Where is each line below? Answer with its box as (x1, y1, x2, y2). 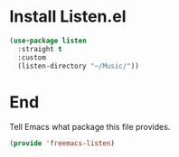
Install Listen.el (9, 6, 127, 27)
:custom (17, 52, 47, 62)
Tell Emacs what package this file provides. (9, 122, 171, 133)
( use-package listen (9, 36, 88, 45)
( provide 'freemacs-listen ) (9, 139, 116, 148)
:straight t (17, 44, 63, 53)
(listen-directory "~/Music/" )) (17, 61, 140, 70)
